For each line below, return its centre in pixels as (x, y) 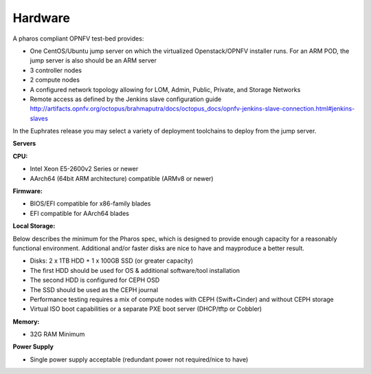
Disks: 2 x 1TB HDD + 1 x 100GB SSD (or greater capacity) (112, 261)
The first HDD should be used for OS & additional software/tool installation (135, 270)
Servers (24, 144)
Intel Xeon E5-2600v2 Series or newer (84, 169)
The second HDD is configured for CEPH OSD (95, 280)
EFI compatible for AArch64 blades (80, 213)
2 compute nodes (55, 80)
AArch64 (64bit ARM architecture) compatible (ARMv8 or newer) (122, 178)
